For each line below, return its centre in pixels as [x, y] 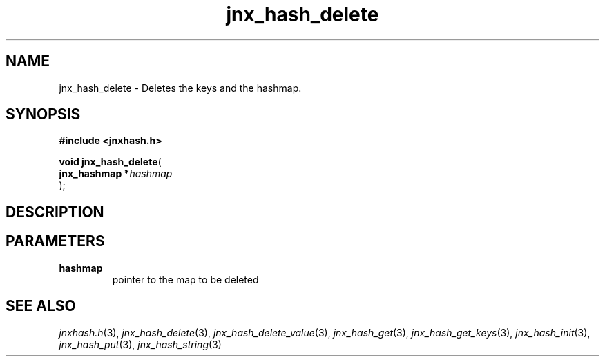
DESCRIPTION [55, 212]
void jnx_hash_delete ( [110, 162]
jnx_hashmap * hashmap [116, 174]
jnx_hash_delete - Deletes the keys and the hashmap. [180, 88]
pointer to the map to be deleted [185, 279]
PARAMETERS [55, 241]
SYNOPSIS [43, 114]
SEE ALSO [41, 306]
